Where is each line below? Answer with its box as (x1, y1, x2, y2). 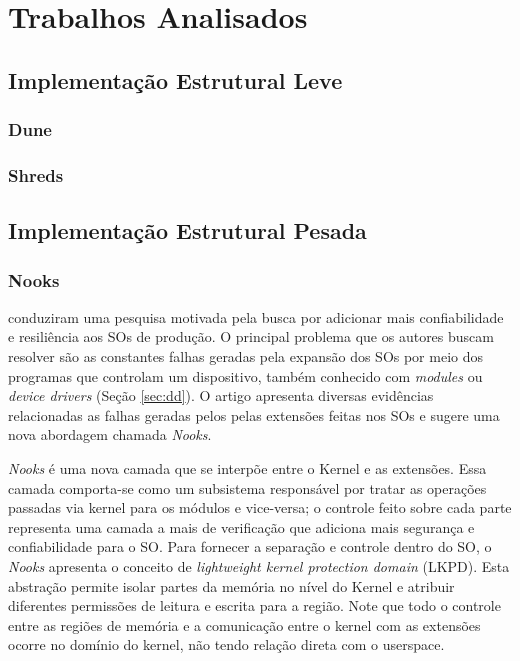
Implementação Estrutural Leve (8, 64, 343, 95)
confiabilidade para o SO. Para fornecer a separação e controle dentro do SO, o (8, 536, 492, 557)
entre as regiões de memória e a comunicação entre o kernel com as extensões (8, 614, 481, 635)
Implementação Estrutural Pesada (8, 215, 367, 246)
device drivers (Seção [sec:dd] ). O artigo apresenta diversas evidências (8, 385, 434, 406)
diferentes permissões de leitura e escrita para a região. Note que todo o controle (8, 595, 501, 616)
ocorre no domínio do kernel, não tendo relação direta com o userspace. (8, 634, 445, 655)
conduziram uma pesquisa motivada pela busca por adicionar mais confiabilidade (8, 306, 504, 327)
